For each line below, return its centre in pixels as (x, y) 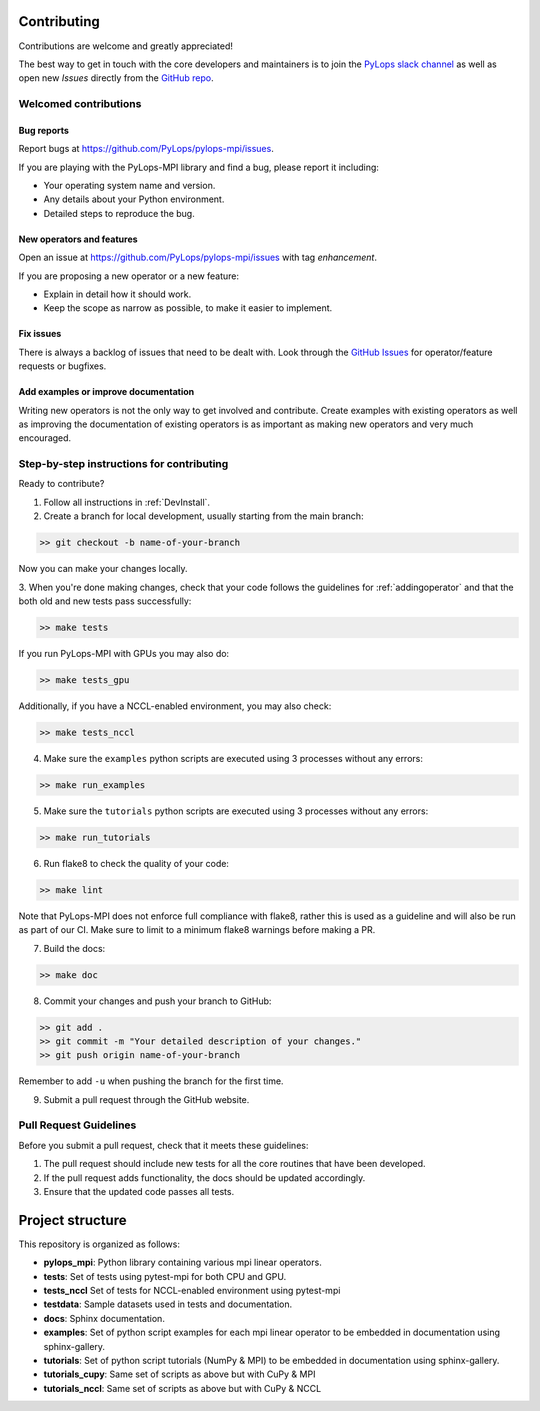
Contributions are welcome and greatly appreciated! (126, 46)
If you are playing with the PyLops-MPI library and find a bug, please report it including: (199, 167)
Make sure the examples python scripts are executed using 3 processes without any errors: (233, 758)
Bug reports (44, 130)
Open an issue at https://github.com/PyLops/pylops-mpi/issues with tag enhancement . (197, 257)
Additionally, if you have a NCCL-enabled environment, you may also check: (175, 706)
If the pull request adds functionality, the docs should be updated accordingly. (204, 1177)
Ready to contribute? (61, 484)
